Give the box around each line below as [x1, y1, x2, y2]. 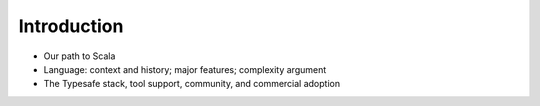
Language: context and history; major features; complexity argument [43, 63, 327, 75]
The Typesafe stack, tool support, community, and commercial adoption [43, 78, 340, 90]
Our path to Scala [43, 50, 116, 62]
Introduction [18, 15, 124, 37]
